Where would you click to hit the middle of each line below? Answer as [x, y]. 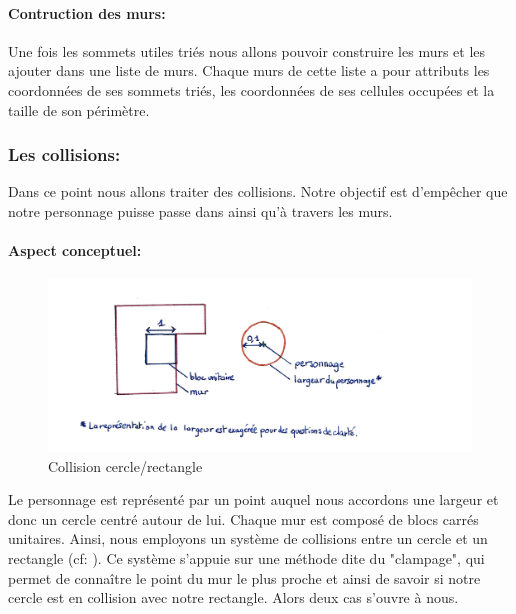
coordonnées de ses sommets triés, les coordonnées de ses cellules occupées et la [251, 89]
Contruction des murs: [87, 12]
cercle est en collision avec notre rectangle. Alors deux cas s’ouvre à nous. [233, 597]
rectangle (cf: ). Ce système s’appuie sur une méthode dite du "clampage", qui [246, 558]
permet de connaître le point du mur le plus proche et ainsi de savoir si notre [244, 577]
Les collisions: [64, 154]
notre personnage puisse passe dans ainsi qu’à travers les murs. [200, 210]
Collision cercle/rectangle [125, 465]
